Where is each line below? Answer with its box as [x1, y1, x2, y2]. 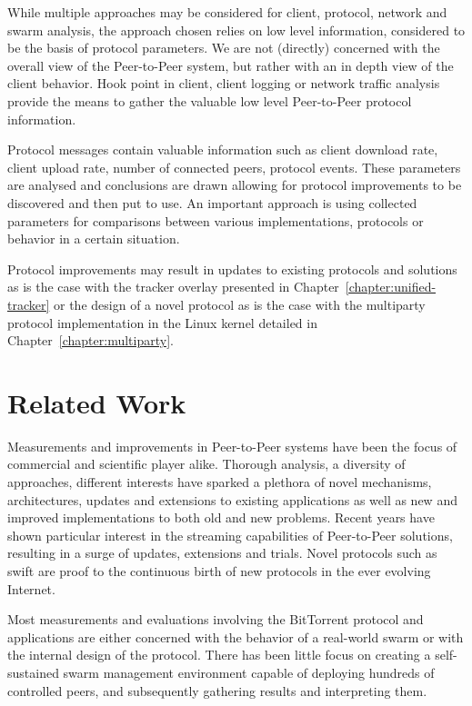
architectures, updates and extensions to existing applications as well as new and [7, 490, 457, 509]
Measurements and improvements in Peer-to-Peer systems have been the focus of [7, 436, 457, 455]
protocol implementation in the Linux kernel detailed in [7, 313, 317, 332]
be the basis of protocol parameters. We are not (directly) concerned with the [7, 38, 440, 57]
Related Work [7, 383, 186, 421]
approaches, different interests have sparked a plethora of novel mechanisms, [7, 472, 432, 491]
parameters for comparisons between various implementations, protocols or [7, 211, 424, 230]
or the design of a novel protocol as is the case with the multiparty [54, 294, 426, 313]
